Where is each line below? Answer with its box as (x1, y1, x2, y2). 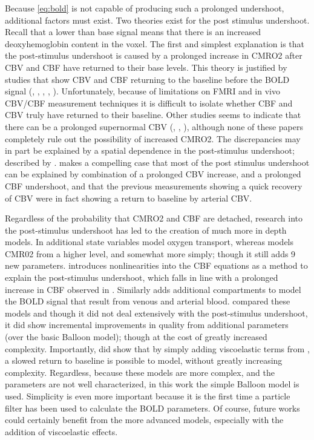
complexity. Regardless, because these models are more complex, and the (5, 366, 275, 378)
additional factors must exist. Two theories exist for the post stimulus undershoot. (5, 13, 310, 26)
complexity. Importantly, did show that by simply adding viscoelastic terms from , (5, 342, 310, 355)
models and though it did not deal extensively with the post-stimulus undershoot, (5, 306, 308, 319)
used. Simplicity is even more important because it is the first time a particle (5, 390, 290, 402)
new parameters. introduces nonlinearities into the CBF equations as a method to (5, 259, 308, 272)
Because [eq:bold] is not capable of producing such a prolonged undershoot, (5, 2, 284, 14)
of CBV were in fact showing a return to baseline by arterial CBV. (5, 191, 252, 204)
